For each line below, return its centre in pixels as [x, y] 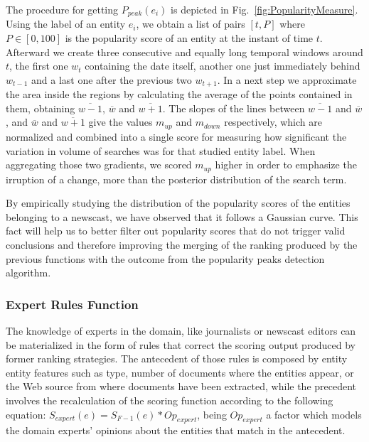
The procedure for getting [62, 9]
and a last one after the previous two [111, 79]
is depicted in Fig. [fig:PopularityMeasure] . [264, 9]
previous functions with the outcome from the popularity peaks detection [165, 258]
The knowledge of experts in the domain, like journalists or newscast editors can [181, 330]
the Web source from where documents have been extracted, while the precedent [181, 386]
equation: [26, 414]
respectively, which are [273, 122]
